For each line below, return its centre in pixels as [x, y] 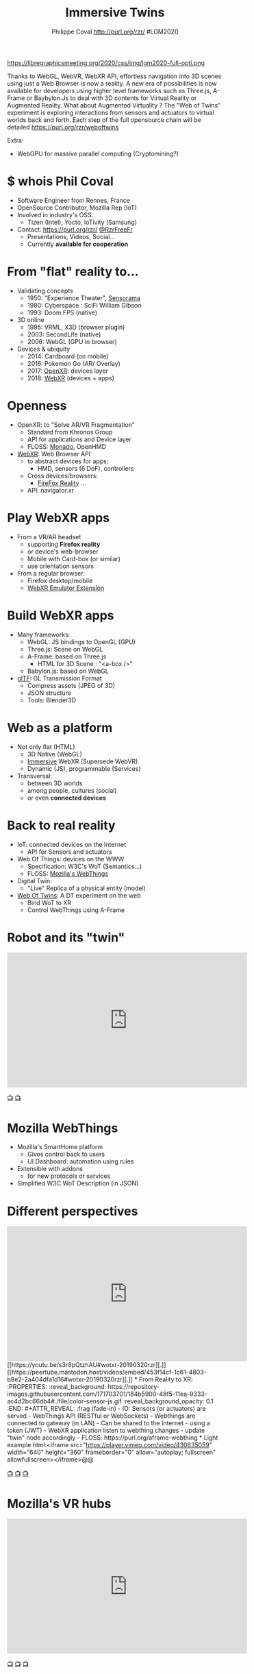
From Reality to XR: [166, 1379]
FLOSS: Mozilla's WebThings [67, 873]
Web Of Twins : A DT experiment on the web [79, 895]
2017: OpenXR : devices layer [67, 371]
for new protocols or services [69, 1176]
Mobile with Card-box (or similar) [74, 558]
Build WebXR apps [61, 615]
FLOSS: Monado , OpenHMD [67, 446]
